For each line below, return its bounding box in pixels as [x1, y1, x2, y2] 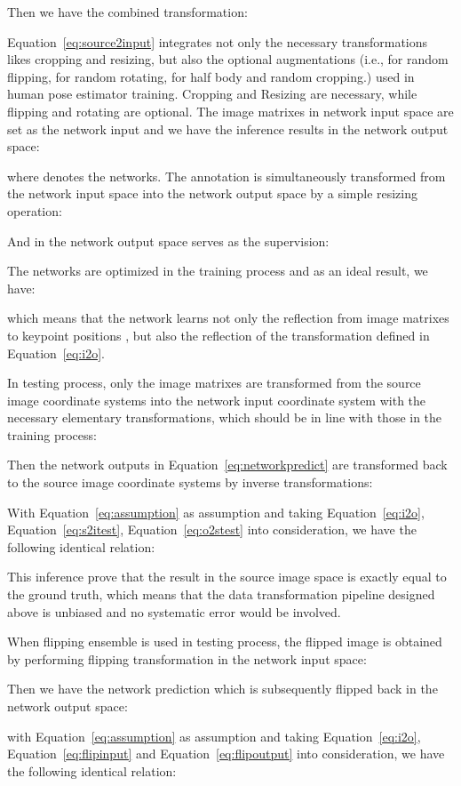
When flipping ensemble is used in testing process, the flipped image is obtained [7, 632, 442, 651]
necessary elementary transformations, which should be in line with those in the [7, 408, 442, 427]
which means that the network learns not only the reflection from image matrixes [7, 309, 449, 327]
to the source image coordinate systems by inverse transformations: [7, 473, 373, 492]
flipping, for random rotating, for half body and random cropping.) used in [7, 67, 415, 85]
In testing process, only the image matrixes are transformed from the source [7, 373, 421, 392]
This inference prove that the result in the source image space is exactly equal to [7, 567, 447, 586]
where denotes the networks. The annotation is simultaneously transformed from [7, 166, 446, 185]
